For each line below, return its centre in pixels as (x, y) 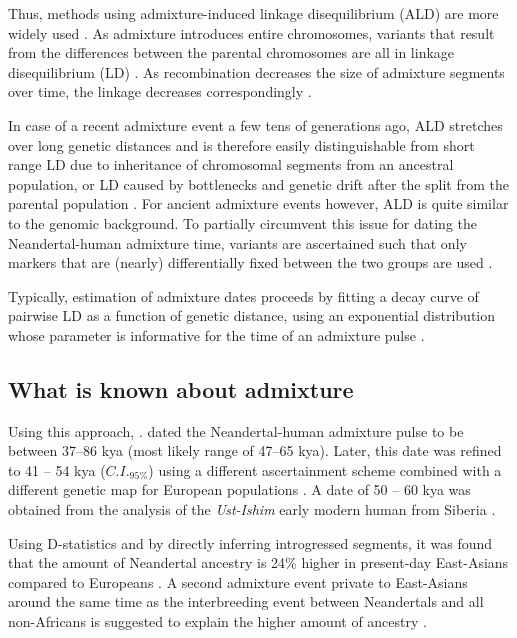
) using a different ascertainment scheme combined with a (325, 469)
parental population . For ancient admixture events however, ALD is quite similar (258, 203)
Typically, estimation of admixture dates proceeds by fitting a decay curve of (243, 295)
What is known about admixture (181, 388)
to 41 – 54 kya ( (57, 469)
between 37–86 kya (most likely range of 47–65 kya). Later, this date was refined (255, 450)
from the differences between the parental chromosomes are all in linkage (231, 52)
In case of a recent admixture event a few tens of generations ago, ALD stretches (255, 124)
